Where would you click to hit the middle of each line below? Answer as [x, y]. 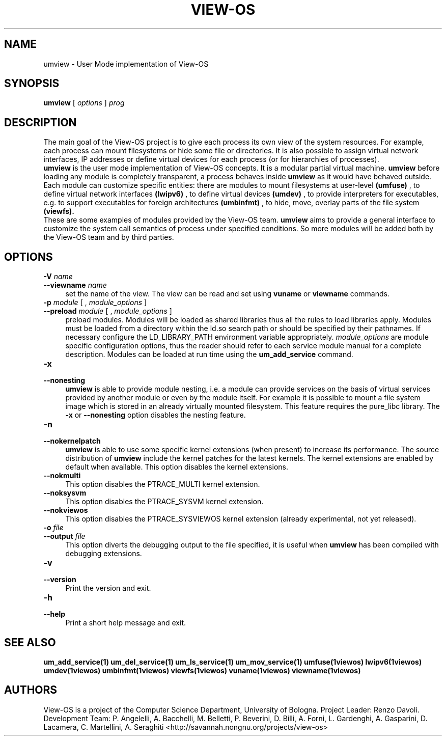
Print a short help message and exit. [126, 623]
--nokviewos [66, 510]
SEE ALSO [30, 642]
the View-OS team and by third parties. [109, 237]
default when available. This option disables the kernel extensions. [177, 467]
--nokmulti [62, 476]
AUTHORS [31, 690]
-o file [53, 528]
